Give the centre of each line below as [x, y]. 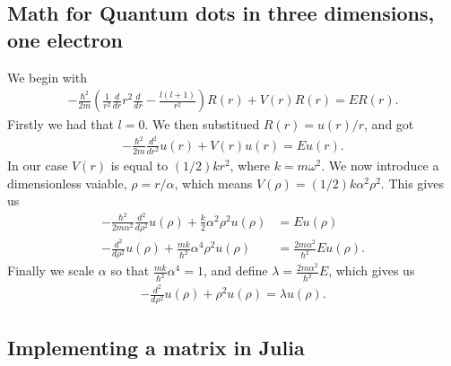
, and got [389, 124]
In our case [38, 166]
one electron [65, 39]
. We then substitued [202, 124]
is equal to [139, 166]
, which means [213, 183]
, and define [235, 270]
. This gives [412, 183]
